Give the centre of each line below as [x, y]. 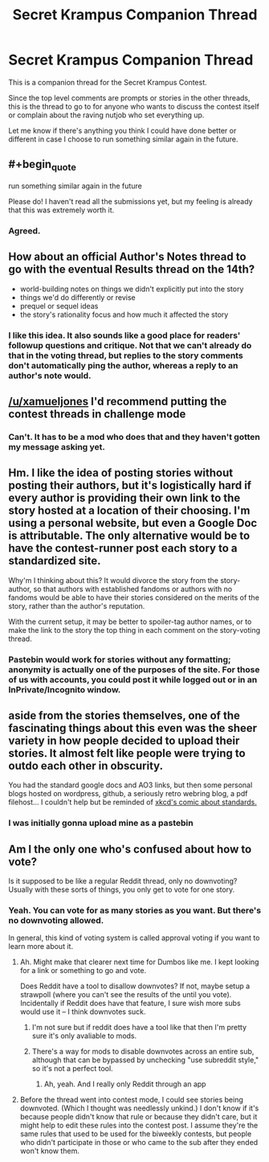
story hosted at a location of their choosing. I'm [129, 511]
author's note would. [50, 376]
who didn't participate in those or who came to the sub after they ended [139, 1143]
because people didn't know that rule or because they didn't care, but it [139, 1117]
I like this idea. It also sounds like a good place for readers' [124, 335]
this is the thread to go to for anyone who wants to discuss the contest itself [134, 106]
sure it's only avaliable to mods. [84, 1036]
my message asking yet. [57, 446]
